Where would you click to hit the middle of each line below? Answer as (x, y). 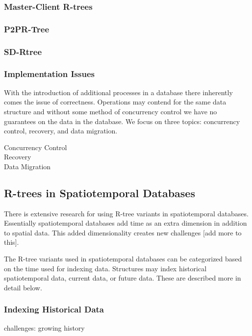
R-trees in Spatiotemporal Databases (100, 193)
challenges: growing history (44, 327)
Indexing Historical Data (54, 309)
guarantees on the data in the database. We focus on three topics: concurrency (122, 121)
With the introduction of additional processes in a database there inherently (118, 92)
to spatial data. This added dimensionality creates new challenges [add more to (123, 232)
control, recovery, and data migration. (61, 131)
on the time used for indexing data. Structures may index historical (105, 268)
